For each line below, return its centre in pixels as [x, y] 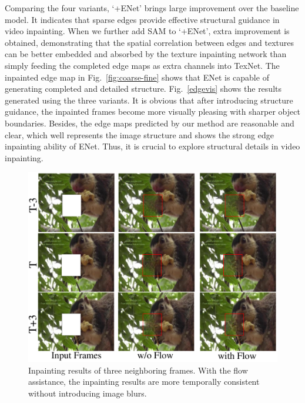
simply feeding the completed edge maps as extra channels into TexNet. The [142, 65]
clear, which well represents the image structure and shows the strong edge [139, 134]
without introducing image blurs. [88, 393]
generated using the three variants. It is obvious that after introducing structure [149, 100]
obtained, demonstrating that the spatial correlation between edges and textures [150, 42]
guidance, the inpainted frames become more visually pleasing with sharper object [152, 111]
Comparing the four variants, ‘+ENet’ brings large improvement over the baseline [152, 8]
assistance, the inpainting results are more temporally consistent [144, 382]
